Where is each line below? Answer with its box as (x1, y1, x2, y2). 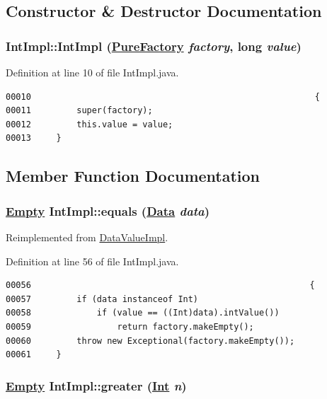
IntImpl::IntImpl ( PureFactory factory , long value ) (6, 37, 302, 54)
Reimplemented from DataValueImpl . (6, 229, 168, 244)
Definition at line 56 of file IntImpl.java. (6, 253, 179, 268)
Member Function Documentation (6, 165, 260, 187)
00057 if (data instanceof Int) (6, 294, 199, 304)
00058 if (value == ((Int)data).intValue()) (6, 308, 280, 318)
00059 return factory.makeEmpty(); (6, 321, 254, 332)
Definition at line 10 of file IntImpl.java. (6, 65, 179, 79)
